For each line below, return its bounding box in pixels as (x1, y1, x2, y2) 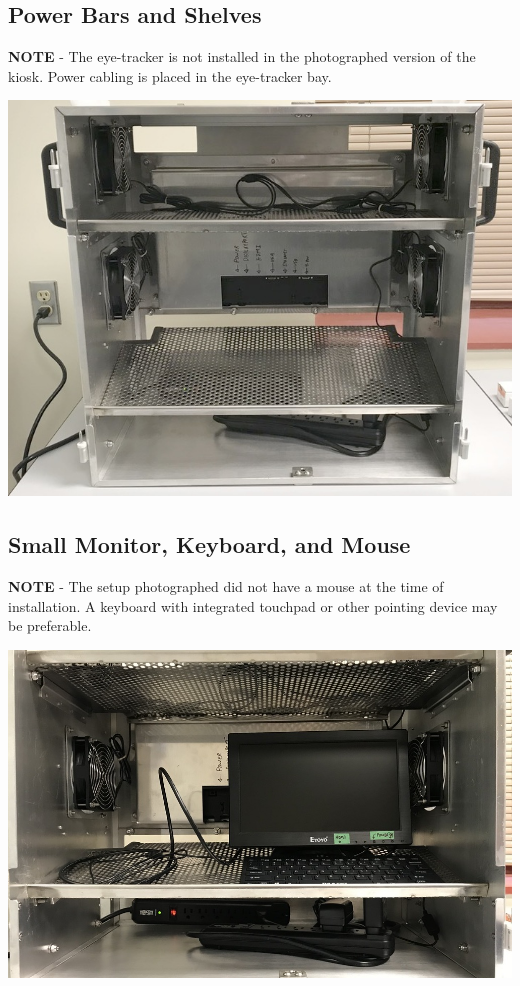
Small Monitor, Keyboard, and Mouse (8, 529, 411, 560)
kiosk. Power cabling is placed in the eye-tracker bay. (8, 65, 332, 86)
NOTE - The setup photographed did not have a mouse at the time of (8, 576, 444, 597)
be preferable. (8, 615, 92, 636)
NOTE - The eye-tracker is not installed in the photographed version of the (8, 46, 476, 67)
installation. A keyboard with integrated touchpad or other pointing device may (8, 595, 498, 616)
